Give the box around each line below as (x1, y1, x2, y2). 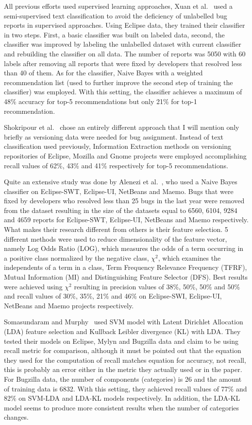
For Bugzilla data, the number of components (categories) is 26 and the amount (4, 373, 242, 384)
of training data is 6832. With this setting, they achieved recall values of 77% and (4, 383, 247, 393)
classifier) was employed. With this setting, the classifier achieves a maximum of (4, 87, 242, 97)
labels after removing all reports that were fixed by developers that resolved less (4, 58, 242, 68)
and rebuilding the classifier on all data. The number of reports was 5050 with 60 (4, 48, 246, 58)
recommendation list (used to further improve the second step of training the (4, 77, 233, 87)
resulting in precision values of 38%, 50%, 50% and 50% (74, 281, 240, 291)
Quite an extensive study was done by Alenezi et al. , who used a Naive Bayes (4, 177, 237, 187)
